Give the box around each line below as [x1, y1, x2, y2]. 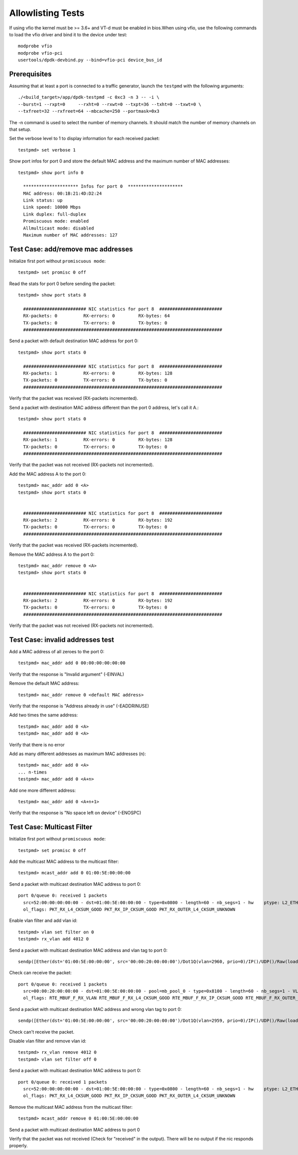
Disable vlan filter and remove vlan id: [9, 1038, 86, 1044]
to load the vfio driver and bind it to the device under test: [9, 31, 128, 37]
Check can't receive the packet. [9, 1029, 74, 1035]
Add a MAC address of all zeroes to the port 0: [9, 649, 104, 655]
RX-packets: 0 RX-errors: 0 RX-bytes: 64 [23, 313, 170, 319]
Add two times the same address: [9, 712, 78, 718]
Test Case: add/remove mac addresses [9, 245, 133, 253]
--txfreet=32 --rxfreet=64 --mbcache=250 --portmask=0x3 [18, 108, 160, 114]
